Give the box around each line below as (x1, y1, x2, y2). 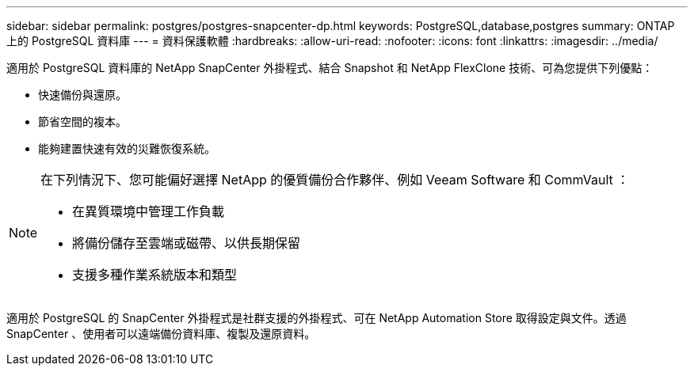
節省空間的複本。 (38, 115, 127, 128)
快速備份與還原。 (38, 88, 127, 101)
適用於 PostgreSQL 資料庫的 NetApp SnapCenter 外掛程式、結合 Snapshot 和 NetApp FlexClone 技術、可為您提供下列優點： (6, 61, 654, 74)
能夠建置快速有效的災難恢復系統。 (38, 142, 215, 155)
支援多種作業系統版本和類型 (72, 267, 238, 283)
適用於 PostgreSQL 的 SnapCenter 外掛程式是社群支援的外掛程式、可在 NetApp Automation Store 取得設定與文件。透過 (6, 311, 627, 325)
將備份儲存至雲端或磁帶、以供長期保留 (72, 235, 301, 251)
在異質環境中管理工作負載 (72, 203, 225, 219)
